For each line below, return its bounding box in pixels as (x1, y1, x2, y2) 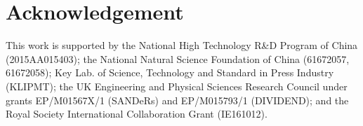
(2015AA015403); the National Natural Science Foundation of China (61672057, (6, 51, 350, 66)
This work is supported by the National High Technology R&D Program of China (6, 38, 358, 52)
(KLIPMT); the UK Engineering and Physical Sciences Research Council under (6, 78, 348, 93)
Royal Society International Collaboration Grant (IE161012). (6, 106, 268, 121)
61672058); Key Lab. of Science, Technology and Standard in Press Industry (6, 65, 334, 80)
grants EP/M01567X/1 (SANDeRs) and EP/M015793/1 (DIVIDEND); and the (6, 92, 349, 107)
